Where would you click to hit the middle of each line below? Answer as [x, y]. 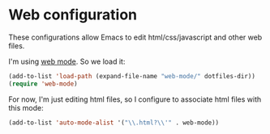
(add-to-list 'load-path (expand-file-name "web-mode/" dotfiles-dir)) [132, 76]
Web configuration [73, 15]
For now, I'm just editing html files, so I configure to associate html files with [135, 99]
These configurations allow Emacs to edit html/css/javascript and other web [135, 37]
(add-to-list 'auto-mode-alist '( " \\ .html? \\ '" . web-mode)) [114, 123]
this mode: [26, 107]
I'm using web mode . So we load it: [67, 61]
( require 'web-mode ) [43, 84]
